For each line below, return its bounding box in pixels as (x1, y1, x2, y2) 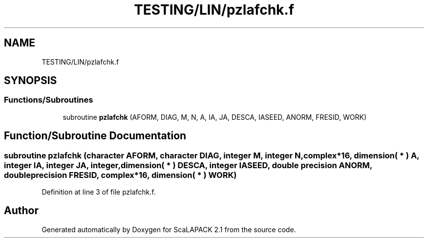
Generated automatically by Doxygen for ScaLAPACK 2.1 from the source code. (42, 225, 296, 234)
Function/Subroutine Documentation (4, 130, 187, 142)
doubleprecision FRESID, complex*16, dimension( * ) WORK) (4, 170, 237, 180)
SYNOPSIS (4, 74, 57, 87)
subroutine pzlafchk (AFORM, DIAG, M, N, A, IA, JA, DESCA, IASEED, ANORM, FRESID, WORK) (63, 112, 367, 121)
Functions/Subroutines (4, 95, 93, 105)
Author (4, 204, 39, 217)
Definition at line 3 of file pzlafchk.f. (42, 188, 156, 197)
